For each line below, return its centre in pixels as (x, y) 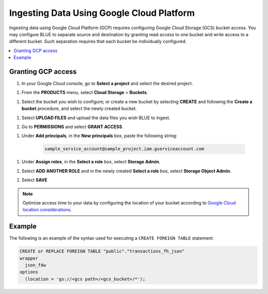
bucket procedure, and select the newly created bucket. (79, 108)
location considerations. (47, 210)
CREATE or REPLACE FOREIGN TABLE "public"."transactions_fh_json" (102, 251)
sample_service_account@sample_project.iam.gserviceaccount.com (124, 149)
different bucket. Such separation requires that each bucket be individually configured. (98, 42)
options (29, 272)
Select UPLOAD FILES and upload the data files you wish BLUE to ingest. (96, 118)
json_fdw (35, 265)
